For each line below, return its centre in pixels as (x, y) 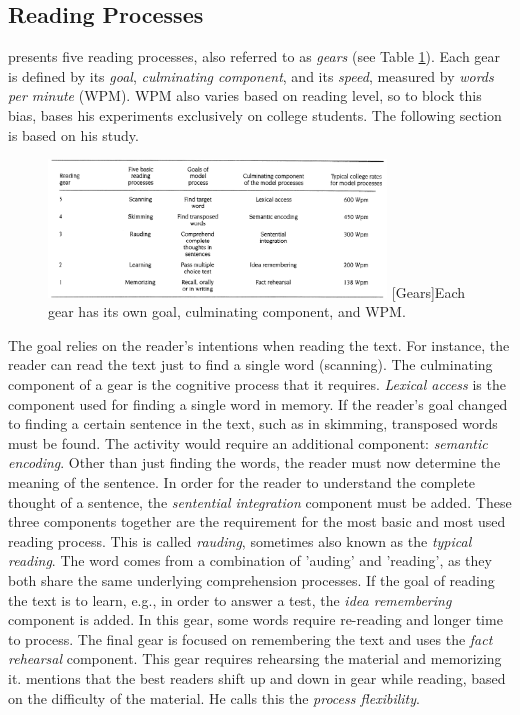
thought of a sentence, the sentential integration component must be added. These (260, 501)
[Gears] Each (428, 291)
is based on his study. (73, 134)
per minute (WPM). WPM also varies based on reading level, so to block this (245, 95)
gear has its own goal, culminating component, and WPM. (227, 311)
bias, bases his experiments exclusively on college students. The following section (255, 114)
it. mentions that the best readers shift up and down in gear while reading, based (257, 677)
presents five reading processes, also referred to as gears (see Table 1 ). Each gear (254, 56)
